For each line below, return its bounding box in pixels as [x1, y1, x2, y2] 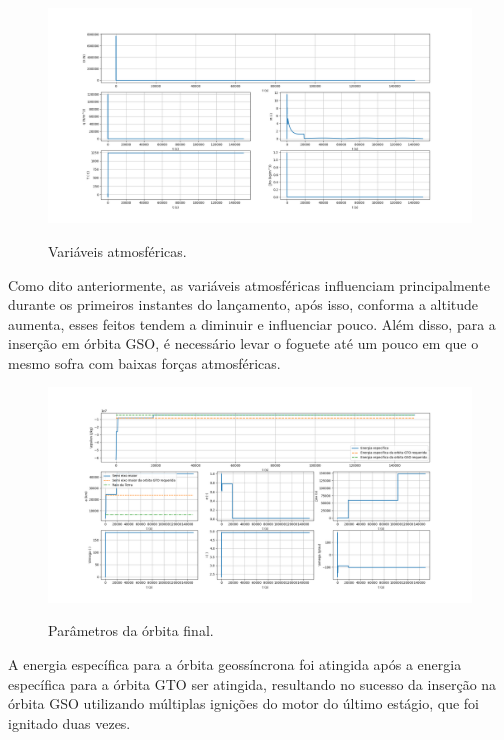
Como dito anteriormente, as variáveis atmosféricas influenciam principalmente [8, 274, 490, 295]
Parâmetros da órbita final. [48, 620, 214, 641]
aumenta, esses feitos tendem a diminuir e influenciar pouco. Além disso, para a [8, 313, 496, 334]
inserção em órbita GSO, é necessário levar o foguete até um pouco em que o [8, 333, 479, 354]
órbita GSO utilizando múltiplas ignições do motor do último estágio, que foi [8, 693, 480, 714]
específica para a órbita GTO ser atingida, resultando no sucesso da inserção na [8, 673, 497, 694]
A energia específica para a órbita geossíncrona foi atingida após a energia [8, 653, 462, 674]
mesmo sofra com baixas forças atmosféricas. [8, 352, 281, 373]
